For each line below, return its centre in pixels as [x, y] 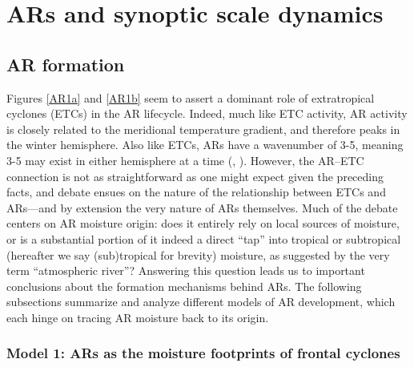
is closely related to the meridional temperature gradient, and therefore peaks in [203, 129]
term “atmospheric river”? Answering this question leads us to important [186, 270]
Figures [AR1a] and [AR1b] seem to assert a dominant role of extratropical [191, 97]
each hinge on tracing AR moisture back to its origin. [138, 317]
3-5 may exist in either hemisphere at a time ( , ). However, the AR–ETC [185, 160]
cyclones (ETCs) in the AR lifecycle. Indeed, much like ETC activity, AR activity [207, 113]
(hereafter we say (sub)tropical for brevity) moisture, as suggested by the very [198, 254]
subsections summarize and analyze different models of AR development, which [201, 302]
